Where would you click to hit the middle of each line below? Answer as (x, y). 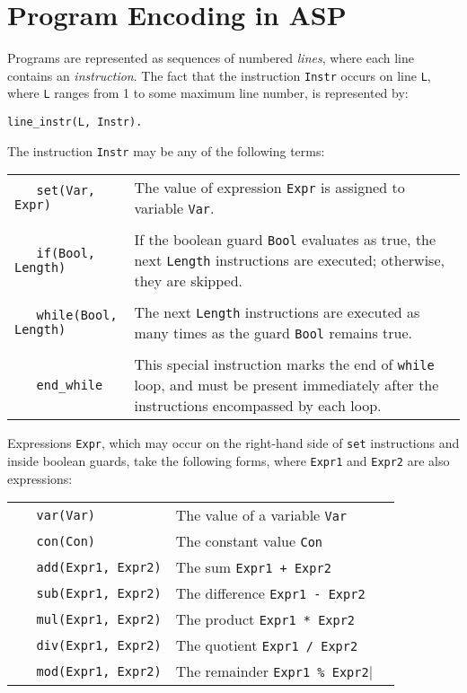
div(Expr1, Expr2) (99, 645)
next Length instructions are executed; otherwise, (289, 260)
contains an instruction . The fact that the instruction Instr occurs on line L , (219, 75)
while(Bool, (77, 316)
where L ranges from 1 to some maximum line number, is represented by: (208, 93)
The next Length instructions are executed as (277, 312)
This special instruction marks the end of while (284, 364)
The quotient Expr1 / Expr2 (267, 645)
